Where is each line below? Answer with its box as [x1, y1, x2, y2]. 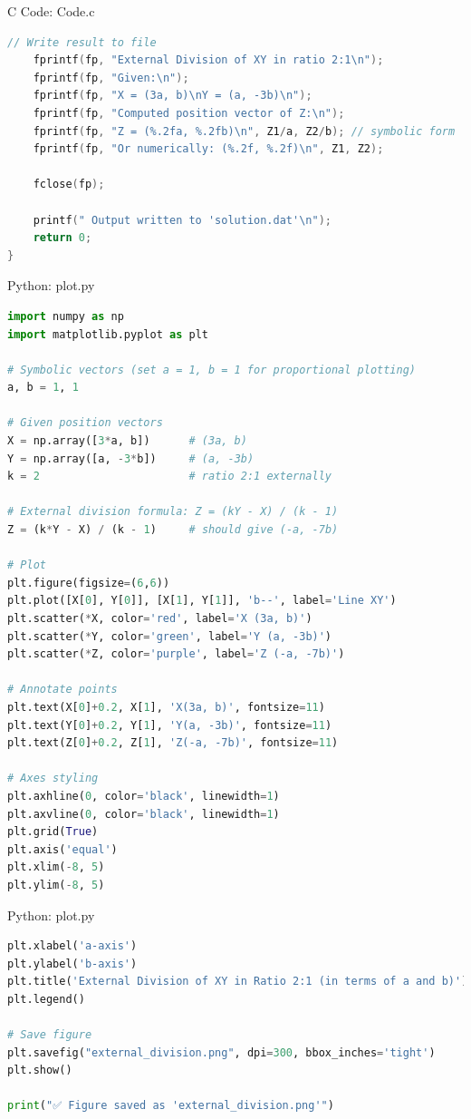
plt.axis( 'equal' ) [7, 842, 118, 856]
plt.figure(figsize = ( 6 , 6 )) [7, 576, 170, 589]
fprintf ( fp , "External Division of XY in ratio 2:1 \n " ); [33, 54, 384, 67]
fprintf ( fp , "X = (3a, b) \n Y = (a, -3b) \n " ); [33, 89, 312, 102]
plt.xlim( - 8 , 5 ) [7, 861, 105, 874]
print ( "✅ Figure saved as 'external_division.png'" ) [7, 1099, 334, 1113]
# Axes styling [7, 772, 99, 785]
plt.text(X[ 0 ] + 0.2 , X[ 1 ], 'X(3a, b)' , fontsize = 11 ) [7, 700, 325, 714]
